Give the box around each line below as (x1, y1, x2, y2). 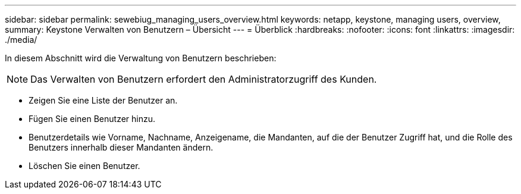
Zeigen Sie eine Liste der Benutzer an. (29, 95, 178, 105)
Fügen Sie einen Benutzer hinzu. (29, 114, 156, 124)
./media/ (5, 35, 37, 45)
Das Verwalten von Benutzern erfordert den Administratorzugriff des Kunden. (30, 73, 377, 85)
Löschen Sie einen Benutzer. (29, 161, 140, 171)
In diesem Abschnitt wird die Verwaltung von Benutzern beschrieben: (5, 53, 277, 63)
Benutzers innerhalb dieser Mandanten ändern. (29, 142, 214, 152)
